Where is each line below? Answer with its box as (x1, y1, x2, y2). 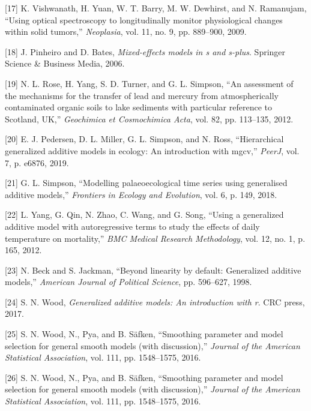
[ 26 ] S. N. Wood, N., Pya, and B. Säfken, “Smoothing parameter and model (5, 371, 283, 383)
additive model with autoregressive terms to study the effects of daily (5, 220, 260, 232)
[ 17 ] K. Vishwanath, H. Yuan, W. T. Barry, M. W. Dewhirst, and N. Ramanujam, (5, 2, 307, 14)
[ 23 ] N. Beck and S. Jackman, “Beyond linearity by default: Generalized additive (5, 263, 301, 276)
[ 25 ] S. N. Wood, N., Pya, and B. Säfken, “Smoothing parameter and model (5, 328, 283, 340)
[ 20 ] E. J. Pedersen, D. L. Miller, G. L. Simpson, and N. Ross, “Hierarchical (5, 133, 284, 145)
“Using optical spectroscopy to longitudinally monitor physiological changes (5, 13, 283, 26)
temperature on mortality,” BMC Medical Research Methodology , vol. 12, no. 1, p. (5, 232, 306, 244)
